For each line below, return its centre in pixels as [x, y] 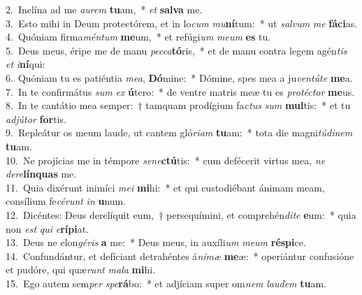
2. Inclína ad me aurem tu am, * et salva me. [104, 9]
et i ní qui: [26, 64]
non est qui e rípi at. [47, 228]
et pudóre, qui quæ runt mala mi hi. [81, 269]
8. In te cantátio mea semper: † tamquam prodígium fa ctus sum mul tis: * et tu [178, 105]
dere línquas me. [41, 174]
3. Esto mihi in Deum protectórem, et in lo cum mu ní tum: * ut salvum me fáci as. [182, 23]
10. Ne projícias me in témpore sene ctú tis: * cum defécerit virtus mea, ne [166, 160]
